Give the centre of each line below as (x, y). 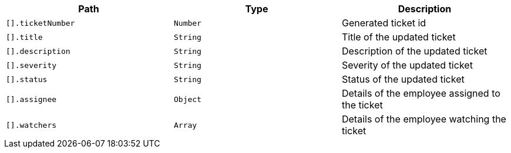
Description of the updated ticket (414, 51)
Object (187, 99)
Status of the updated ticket (403, 79)
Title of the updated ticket (399, 37)
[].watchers (31, 125)
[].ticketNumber (41, 23)
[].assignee (31, 99)
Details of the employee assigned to (421, 93)
